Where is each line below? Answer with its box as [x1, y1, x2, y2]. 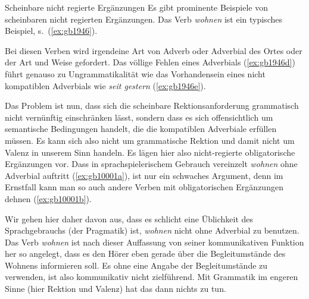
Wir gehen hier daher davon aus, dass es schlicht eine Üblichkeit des [5, 212, 254, 225]
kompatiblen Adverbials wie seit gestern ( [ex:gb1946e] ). [5, 79, 206, 92]
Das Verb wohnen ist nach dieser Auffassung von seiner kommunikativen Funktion [5, 235, 304, 248]
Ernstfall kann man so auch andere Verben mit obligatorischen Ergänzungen [5, 181, 283, 193]
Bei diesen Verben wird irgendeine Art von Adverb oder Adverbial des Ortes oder [5, 44, 302, 56]
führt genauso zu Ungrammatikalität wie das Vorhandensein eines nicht [5, 67, 266, 80]
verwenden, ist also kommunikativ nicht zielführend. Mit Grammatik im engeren [5, 270, 298, 283]
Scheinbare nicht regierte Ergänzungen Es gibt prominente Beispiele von [5, 1, 268, 13]
